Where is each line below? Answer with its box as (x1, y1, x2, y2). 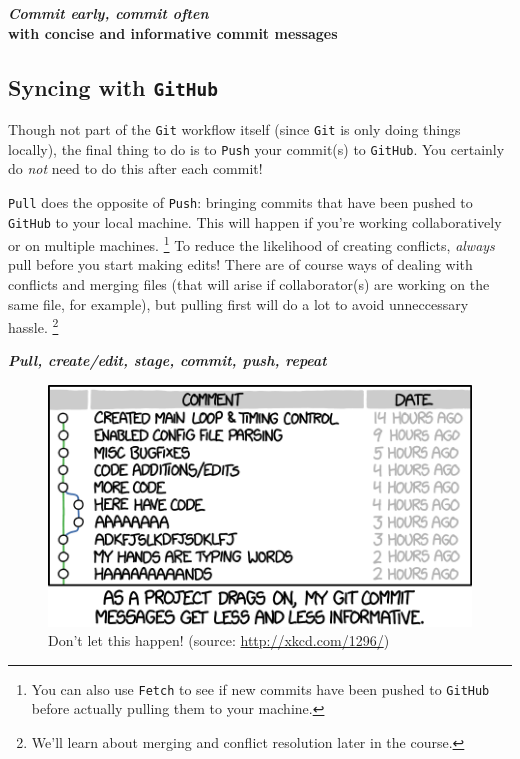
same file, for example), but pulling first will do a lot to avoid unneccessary (8, 293, 469, 314)
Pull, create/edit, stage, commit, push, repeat (8, 350, 327, 371)
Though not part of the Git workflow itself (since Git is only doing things (8, 118, 461, 139)
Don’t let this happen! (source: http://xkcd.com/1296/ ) (48, 630, 390, 651)
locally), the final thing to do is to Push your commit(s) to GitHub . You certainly (8, 138, 505, 159)
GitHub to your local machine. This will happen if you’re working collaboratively (8, 211, 502, 232)
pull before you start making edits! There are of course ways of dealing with (8, 254, 473, 275)
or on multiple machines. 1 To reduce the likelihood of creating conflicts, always (8, 232, 495, 255)
